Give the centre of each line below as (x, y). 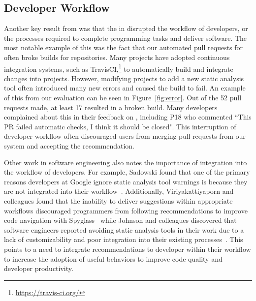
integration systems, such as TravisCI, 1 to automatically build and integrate (119, 68)
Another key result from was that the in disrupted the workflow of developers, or (126, 28)
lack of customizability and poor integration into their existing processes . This (124, 239)
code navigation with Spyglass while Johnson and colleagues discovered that (120, 220)
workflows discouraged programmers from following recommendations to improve (126, 210)
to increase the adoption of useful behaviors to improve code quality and (113, 258)
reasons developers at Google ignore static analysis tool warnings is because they (126, 181)
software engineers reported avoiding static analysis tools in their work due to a (124, 229)
